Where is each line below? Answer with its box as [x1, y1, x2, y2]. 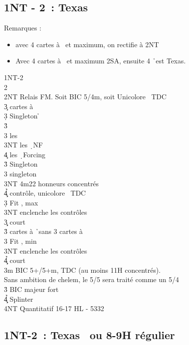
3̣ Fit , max [4, 197, 38, 207]
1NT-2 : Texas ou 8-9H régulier [4, 327, 175, 343]
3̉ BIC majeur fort [4, 284, 59, 294]
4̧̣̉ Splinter [4, 293, 33, 304]
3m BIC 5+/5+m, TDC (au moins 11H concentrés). [4, 264, 161, 275]
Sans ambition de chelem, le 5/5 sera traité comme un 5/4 [4, 274, 179, 285]
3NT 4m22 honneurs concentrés [4, 178, 99, 188]
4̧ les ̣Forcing [4, 149, 46, 159]
